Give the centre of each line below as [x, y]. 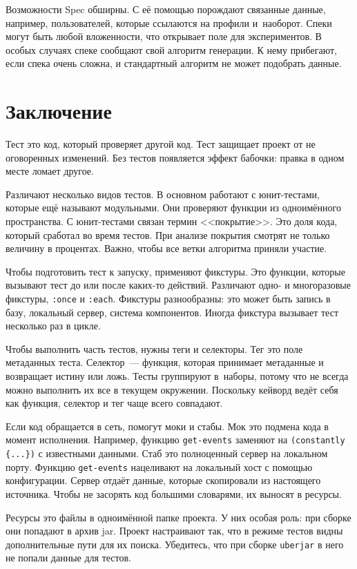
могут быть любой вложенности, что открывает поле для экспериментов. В [164, 36]
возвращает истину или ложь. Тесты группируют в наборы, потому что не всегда [177, 376]
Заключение [59, 111]
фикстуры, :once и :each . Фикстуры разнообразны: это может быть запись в [168, 299]
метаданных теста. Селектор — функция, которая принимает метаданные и [165, 362]
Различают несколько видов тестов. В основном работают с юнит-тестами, [163, 194]
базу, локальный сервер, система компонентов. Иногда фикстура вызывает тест [172, 312]
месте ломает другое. [50, 171]
